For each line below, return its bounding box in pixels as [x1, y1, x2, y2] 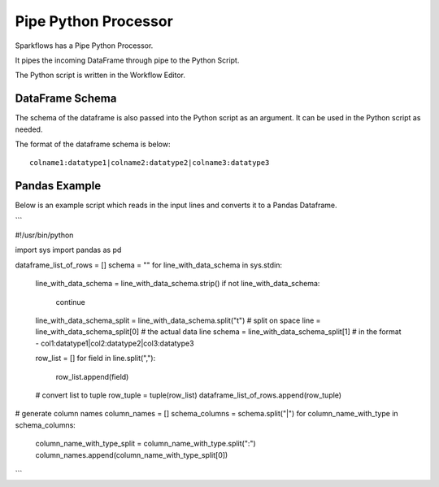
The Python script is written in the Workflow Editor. [15, 70, 186, 80]
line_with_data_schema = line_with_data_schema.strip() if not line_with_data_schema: [35, 279, 320, 289]
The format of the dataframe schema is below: [15, 139, 171, 150]
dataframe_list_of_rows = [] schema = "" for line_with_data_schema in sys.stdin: [15, 260, 282, 270]
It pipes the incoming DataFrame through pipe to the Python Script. [15, 55, 240, 65]
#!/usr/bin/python [15, 230, 74, 240]
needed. [15, 124, 43, 134]
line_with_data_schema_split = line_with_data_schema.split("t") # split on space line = [35, 315, 321, 325]
